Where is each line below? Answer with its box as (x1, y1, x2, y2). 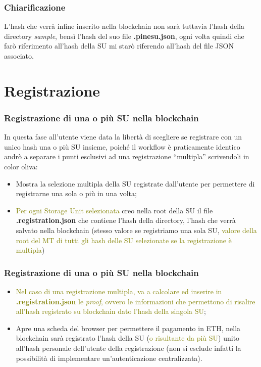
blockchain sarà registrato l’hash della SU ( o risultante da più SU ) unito (16, 333, 240, 343)
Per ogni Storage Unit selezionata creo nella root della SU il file (16, 205, 213, 215)
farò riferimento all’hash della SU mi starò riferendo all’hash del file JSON (4, 40, 234, 51)
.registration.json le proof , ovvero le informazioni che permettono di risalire (16, 296, 255, 306)
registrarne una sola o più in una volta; (16, 188, 137, 199)
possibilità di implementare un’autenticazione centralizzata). (16, 352, 202, 363)
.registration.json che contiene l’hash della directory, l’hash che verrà (16, 215, 236, 225)
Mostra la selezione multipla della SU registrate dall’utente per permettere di (16, 178, 255, 189)
